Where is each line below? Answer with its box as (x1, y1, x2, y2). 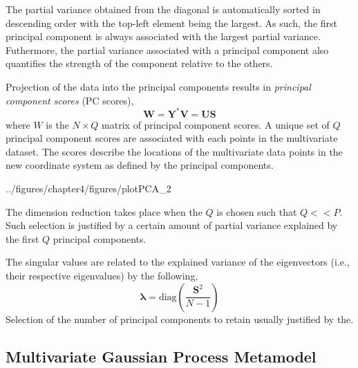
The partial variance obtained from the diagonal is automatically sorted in (6, 2, 321, 16)
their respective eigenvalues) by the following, (6, 268, 198, 282)
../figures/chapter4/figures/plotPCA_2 (6, 181, 171, 196)
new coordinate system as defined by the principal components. (6, 158, 274, 172)
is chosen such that (216, 204, 297, 219)
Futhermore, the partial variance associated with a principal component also (6, 42, 329, 57)
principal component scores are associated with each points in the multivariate (6, 131, 338, 145)
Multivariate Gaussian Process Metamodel (6, 345, 317, 367)
